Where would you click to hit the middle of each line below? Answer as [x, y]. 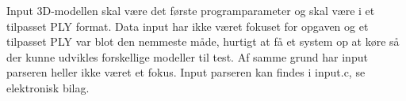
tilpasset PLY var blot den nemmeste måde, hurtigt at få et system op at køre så [203, 41]
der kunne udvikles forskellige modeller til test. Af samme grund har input [187, 56]
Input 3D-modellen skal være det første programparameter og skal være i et [191, 10]
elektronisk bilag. [48, 87]
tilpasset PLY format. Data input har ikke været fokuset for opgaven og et [188, 26]
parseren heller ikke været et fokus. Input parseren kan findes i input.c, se [186, 72]
